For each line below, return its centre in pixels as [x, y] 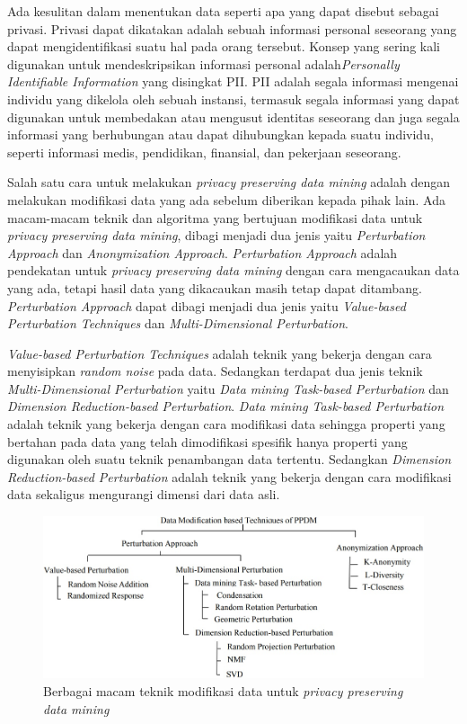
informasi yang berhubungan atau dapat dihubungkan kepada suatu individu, [220, 134]
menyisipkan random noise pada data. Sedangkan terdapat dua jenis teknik [215, 371]
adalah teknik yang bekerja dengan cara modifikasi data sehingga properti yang [226, 424]
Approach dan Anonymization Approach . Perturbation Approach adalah [203, 252]
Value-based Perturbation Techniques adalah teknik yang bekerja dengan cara [220, 353]
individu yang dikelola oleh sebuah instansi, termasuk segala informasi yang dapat [233, 98]
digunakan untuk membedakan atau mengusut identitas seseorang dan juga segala [233, 116]
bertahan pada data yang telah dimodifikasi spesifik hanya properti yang [207, 441]
